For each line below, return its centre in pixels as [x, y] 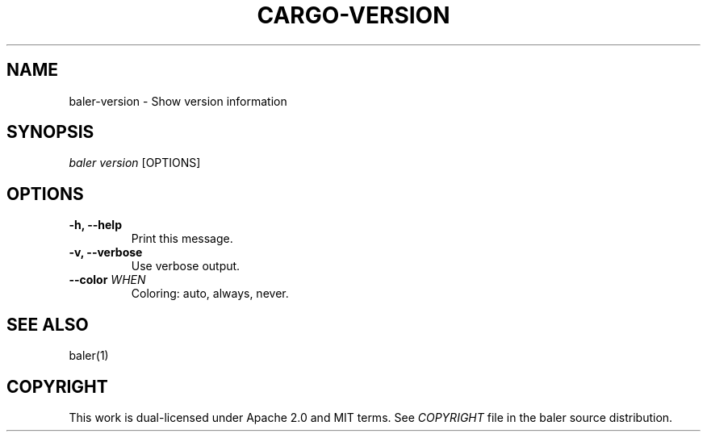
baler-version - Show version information [178, 101]
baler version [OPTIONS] [135, 163]
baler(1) [89, 356]
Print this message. [182, 239]
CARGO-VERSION [353, 15]
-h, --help [95, 225]
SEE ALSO [48, 324]
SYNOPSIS [50, 132]
